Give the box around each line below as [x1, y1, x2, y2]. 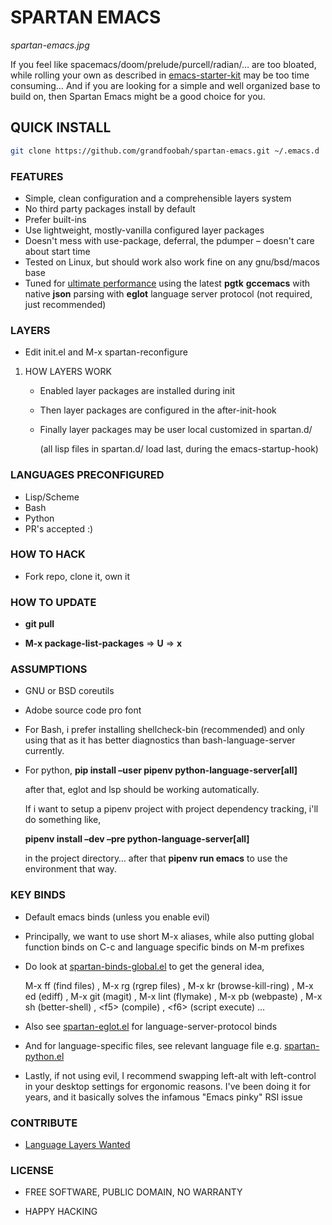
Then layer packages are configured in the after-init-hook [39, 404, 277, 416]
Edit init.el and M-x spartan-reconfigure [24, 346, 189, 358]
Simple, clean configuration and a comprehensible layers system [24, 192, 292, 204]
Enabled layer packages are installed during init [39, 385, 236, 397]
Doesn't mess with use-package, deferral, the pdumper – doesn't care [24, 234, 315, 246]
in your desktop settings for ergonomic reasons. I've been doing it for [24, 1080, 311, 1092]
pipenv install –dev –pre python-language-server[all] [24, 833, 250, 845]
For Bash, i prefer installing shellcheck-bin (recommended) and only [24, 724, 305, 736]
